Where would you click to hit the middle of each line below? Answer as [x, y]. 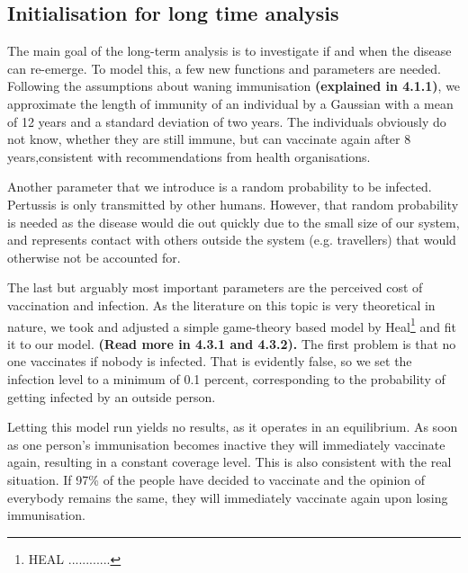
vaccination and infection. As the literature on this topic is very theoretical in [221, 304]
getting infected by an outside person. [112, 396]
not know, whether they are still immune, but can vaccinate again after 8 [209, 139]
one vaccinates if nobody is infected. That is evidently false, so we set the [210, 361]
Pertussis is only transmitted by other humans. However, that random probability [233, 204]
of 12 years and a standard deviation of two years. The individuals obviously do [227, 121]
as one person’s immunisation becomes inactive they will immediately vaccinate [226, 444]
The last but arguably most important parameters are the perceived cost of [215, 287]
